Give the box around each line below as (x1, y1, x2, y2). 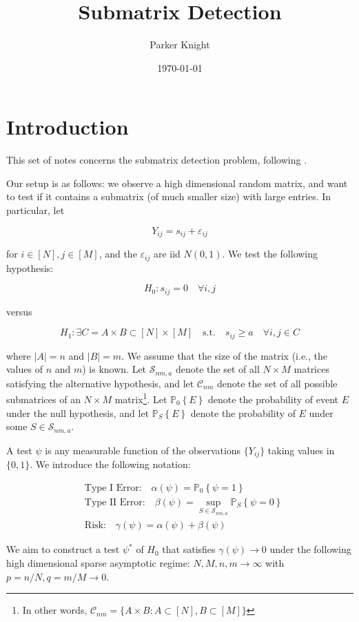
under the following (269, 542, 351, 556)
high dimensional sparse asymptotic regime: (6, 555, 190, 570)
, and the (99, 246, 137, 261)
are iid (153, 246, 181, 261)
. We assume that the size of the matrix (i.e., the (121, 348, 328, 362)
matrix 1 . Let (114, 390, 167, 406)
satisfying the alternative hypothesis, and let (6, 376, 194, 390)
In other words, (22, 603, 88, 617)
